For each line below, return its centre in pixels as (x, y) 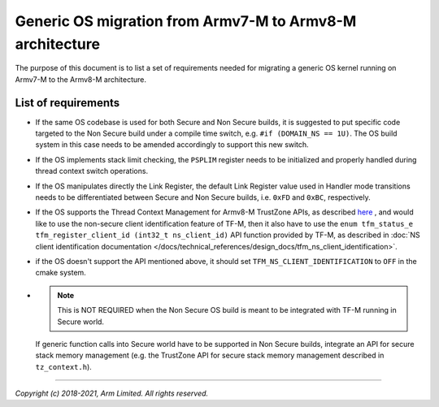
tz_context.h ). (64, 366)
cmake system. (61, 273)
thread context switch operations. (92, 171)
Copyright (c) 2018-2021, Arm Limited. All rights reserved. (112, 393)
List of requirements (67, 103)
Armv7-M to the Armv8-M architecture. (80, 79)
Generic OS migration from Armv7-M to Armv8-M (186, 21)
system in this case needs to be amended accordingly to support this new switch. (172, 145)
